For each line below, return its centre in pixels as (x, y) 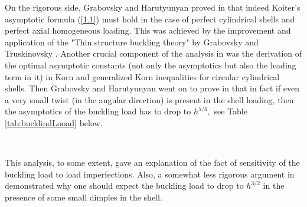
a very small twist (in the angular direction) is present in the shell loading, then (149, 99)
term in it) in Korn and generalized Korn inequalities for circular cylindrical (142, 76)
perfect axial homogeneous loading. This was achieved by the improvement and (148, 30)
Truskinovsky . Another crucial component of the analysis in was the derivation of (153, 53)
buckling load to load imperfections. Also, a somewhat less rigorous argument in (150, 174)
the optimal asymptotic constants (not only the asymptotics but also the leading (151, 65)
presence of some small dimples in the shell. (84, 197)
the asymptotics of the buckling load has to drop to (98, 111)
